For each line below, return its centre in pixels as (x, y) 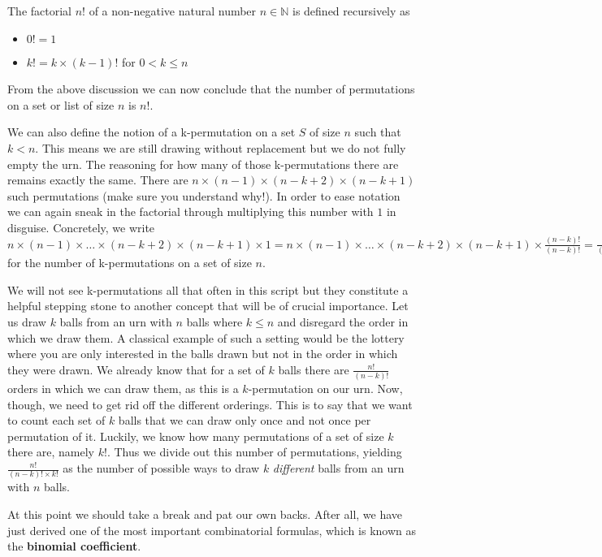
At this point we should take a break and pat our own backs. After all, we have (205, 514)
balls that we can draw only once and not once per (245, 420)
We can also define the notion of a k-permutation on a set (152, 132)
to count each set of (56, 420)
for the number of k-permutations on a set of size (130, 263)
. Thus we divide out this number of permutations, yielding (254, 452)
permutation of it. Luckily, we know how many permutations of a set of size (196, 436)
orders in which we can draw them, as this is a (123, 389)
